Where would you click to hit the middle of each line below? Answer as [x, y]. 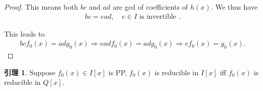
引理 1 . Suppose [30, 72]
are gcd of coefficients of [150, 7]
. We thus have [234, 7]
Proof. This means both [41, 7]
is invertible [158, 17]
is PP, [118, 72]
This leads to [25, 33]
